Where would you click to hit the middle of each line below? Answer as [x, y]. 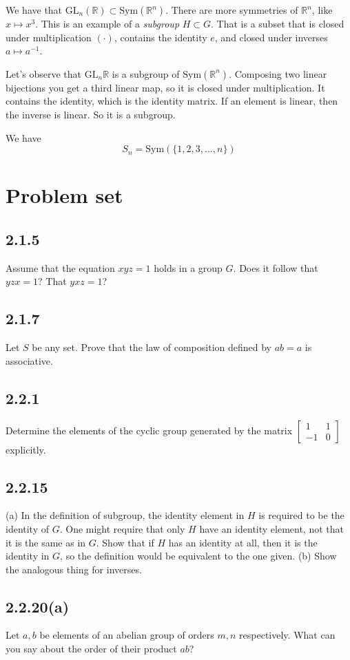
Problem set [64, 195]
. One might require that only [122, 528]
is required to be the [301, 515]
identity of [28, 528]
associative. [29, 360]
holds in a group [188, 267]
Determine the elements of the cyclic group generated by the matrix [149, 430]
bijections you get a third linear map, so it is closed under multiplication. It [165, 87]
